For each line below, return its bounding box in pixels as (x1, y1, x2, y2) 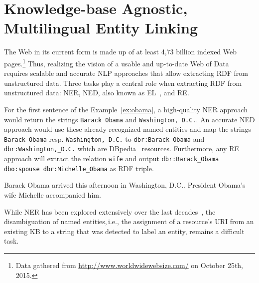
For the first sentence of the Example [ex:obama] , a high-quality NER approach (4, 104, 248, 114)
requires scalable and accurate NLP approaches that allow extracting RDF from (4, 68, 248, 78)
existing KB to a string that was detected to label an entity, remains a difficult (4, 226, 245, 236)
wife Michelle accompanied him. (4, 190, 101, 200)
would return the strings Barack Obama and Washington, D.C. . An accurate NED (4, 114, 255, 124)
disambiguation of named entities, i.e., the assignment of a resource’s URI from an (4, 216, 254, 227)
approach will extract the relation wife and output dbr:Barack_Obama (4, 153, 219, 164)
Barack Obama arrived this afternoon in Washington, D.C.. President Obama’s (4, 180, 246, 190)
